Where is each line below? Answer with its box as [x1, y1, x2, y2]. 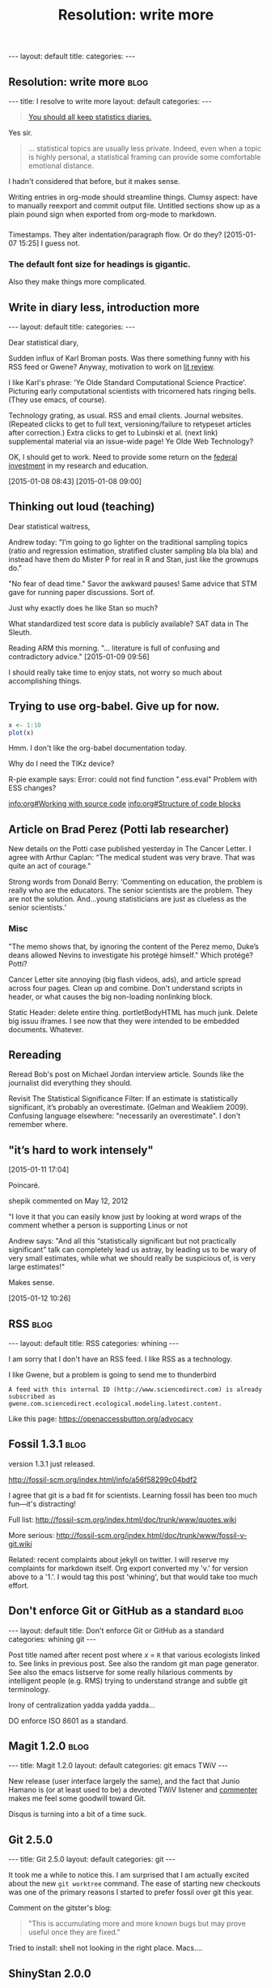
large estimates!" [8, 1262, 66, 1272]
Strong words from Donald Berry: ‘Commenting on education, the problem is [8, 877, 263, 887]
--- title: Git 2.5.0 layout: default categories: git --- [8, 1854, 176, 1864]
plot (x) [8, 728, 35, 737]
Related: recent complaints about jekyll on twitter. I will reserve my [8, 1554, 229, 1564]
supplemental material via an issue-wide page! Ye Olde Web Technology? [8, 436, 254, 447]
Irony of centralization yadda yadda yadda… [8, 1700, 155, 1710]
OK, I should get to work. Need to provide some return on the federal [8, 452, 238, 462]
